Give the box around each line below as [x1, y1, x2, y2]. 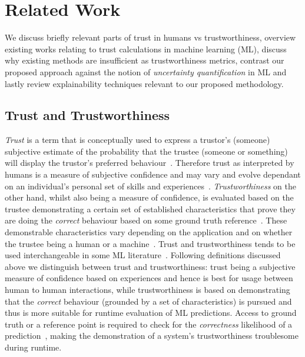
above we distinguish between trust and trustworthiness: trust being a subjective [5, 260, 296, 272]
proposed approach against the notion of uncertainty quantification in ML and [5, 65, 287, 78]
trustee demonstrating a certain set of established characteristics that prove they [5, 202, 296, 215]
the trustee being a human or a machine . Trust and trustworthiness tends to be [5, 237, 296, 249]
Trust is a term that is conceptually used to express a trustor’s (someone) [5, 134, 270, 146]
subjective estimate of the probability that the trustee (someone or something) [5, 145, 288, 157]
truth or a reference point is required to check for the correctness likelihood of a [5, 318, 293, 330]
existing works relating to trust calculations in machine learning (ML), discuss [5, 42, 287, 55]
